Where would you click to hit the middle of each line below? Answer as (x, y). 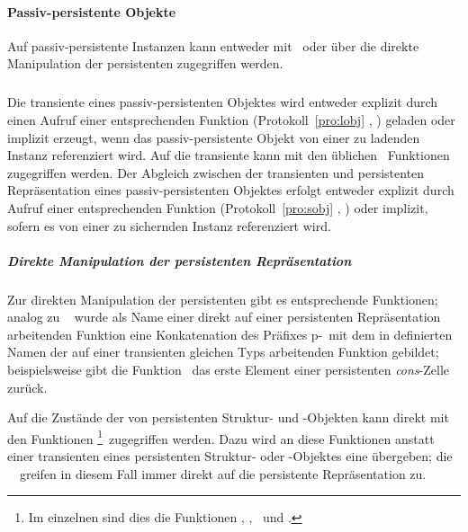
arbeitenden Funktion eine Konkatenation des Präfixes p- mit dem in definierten (230, 334)
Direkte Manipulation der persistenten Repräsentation (180, 260)
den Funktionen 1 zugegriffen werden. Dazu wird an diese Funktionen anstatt (221, 437)
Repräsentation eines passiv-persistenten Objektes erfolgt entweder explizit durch (231, 190)
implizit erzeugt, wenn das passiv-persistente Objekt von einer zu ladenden (214, 137)
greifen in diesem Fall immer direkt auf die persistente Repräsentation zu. (223, 473)
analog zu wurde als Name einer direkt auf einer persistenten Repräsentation (224, 317)
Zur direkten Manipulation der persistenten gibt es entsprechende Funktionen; (223, 299)
